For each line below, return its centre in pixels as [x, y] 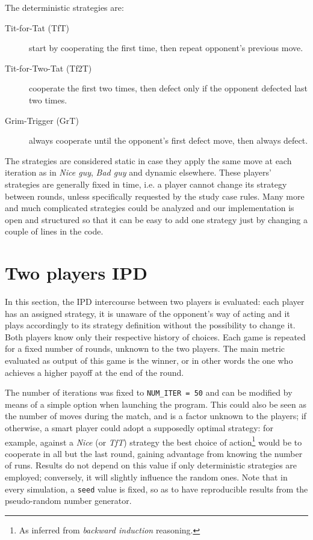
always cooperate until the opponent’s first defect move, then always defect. [169, 140]
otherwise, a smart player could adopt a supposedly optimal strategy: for [139, 428]
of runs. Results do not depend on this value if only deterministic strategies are [151, 465]
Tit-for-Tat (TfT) [37, 27]
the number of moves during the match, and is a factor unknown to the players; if [156, 416]
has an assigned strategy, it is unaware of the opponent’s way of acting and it [147, 313]
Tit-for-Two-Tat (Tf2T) [48, 68]
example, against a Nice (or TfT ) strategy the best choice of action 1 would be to [153, 441]
